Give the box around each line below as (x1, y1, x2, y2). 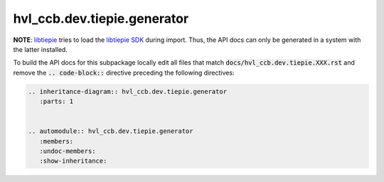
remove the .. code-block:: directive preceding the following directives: (13, 68, 235, 77)
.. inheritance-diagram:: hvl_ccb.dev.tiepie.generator (28, 87, 228, 95)
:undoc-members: (39, 147, 96, 156)
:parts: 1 (39, 97, 74, 106)
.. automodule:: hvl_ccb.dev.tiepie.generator (28, 127, 193, 135)
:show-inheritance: (39, 157, 107, 165)
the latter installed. (13, 45, 68, 53)
